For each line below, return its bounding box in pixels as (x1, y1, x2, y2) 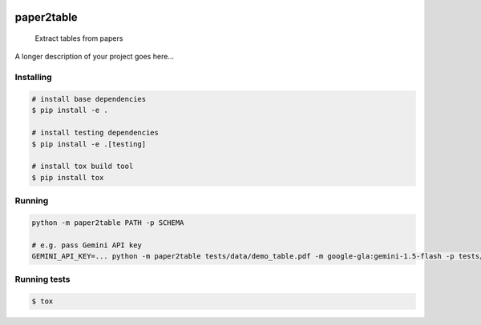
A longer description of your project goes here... (14, 52, 174, 62)
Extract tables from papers (34, 34, 123, 43)
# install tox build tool (31, 162, 134, 171)
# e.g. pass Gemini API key (31, 240, 142, 250)
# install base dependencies (31, 94, 147, 103)
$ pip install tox (31, 173, 104, 182)
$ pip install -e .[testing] (31, 139, 147, 148)
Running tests (14, 274, 71, 285)
